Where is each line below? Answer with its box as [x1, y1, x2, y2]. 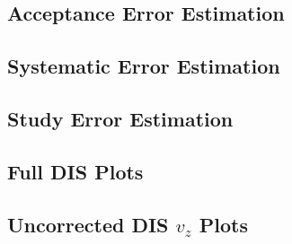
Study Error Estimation [7, 104, 234, 132]
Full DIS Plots [7, 157, 144, 185]
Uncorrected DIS [7, 210, 169, 238]
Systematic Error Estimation [7, 52, 280, 80]
